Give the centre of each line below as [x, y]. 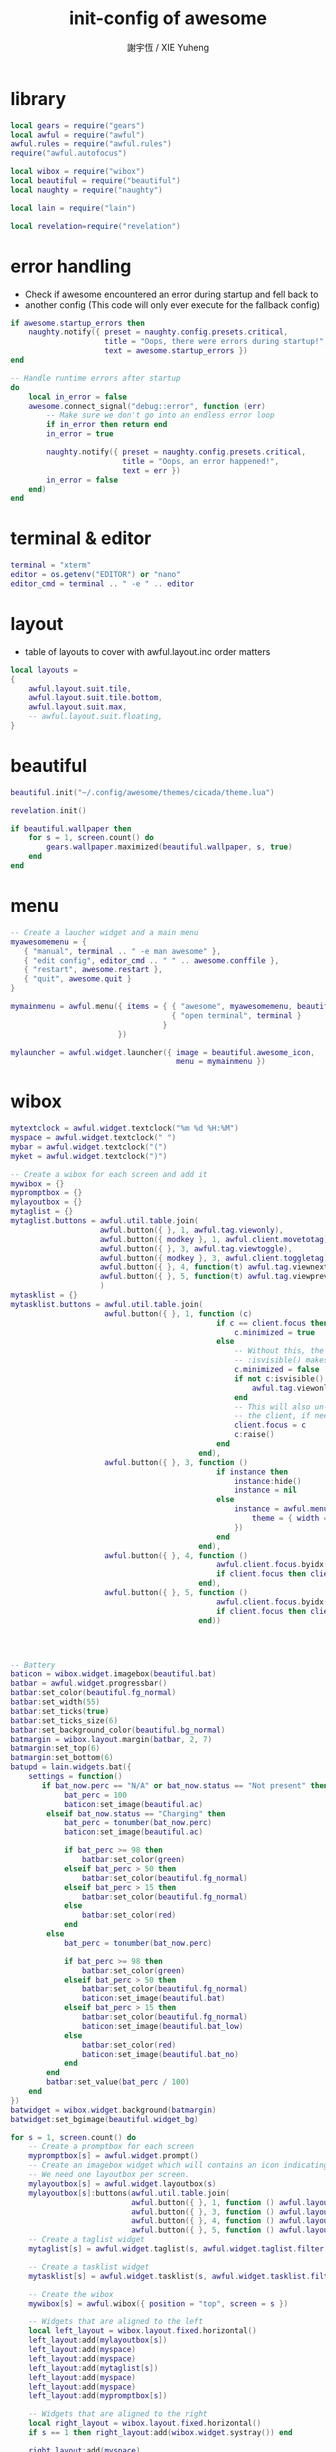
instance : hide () [267, 1481]
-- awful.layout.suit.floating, [95, 717]
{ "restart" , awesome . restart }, [93, 970]
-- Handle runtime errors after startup [96, 378]
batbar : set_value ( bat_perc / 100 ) [118, 2082]
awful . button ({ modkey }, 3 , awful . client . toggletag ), [216, 1258]
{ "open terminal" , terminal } [236, 1015]
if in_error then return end [107, 425]
